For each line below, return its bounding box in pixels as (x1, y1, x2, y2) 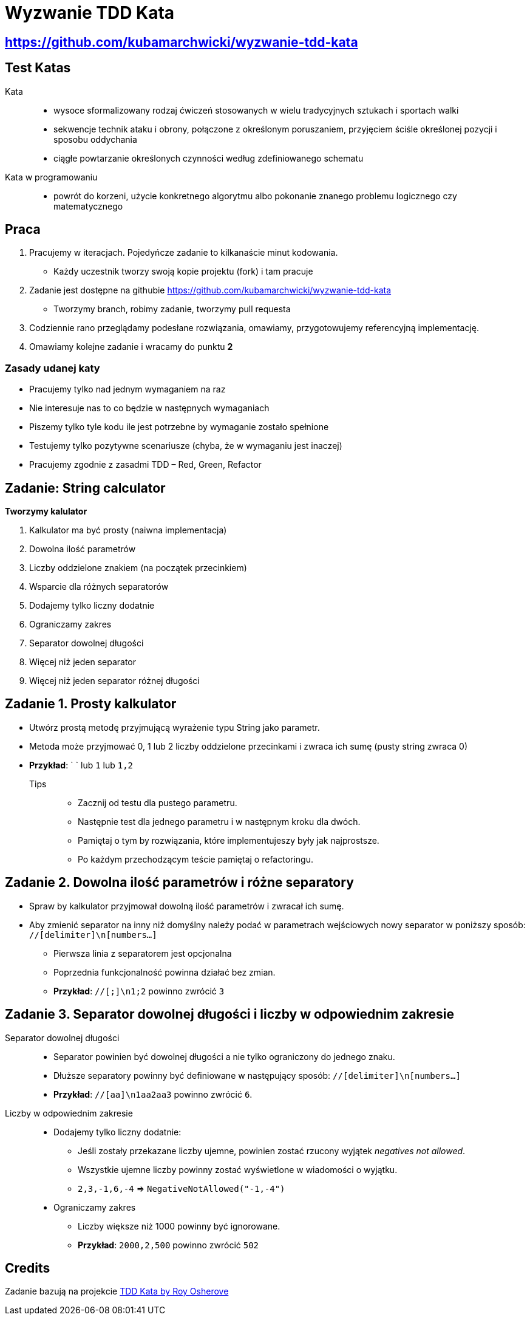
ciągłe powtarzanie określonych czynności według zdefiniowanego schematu (53, 152, 364, 163)
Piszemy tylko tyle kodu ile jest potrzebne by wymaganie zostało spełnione (29, 422, 329, 433)
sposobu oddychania (53, 134, 137, 145)
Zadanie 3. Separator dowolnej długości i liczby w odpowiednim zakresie (5, 1007, 455, 1022)
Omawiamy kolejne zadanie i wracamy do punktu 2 (29, 341, 233, 352)
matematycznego (53, 200, 123, 211)
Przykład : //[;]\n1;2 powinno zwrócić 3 (53, 985, 225, 996)
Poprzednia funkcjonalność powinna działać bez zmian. (53, 966, 276, 977)
